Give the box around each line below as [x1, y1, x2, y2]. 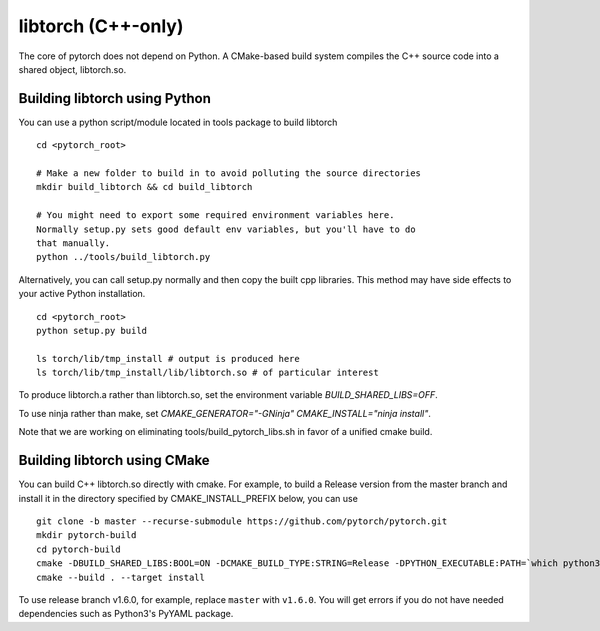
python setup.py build [36, 325, 148, 336]
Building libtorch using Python [18, 90, 212, 107]
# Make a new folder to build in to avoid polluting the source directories [36, 168, 422, 179]
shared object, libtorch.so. [18, 63, 127, 75]
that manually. [36, 237, 111, 249]
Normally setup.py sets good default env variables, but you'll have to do [36, 223, 416, 235]
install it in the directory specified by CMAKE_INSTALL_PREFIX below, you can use [18, 492, 359, 504]
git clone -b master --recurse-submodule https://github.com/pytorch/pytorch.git [36, 515, 448, 527]
